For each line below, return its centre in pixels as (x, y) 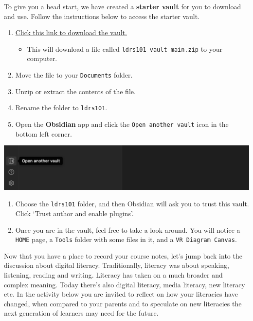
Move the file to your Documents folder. (74, 75)
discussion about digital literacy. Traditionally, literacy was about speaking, (117, 265)
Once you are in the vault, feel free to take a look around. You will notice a (128, 230)
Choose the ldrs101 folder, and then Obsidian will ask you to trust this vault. (132, 204)
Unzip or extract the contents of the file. (75, 91)
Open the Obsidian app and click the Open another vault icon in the (122, 124)
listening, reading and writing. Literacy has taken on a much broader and (113, 275)
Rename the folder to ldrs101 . (61, 108)
